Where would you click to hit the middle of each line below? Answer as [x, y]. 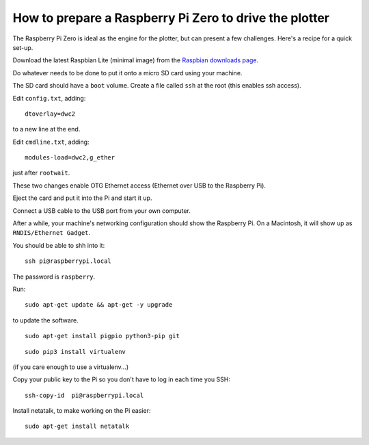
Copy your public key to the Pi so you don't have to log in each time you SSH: [121, 379]
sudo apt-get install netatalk [77, 427]
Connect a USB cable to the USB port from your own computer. [102, 211]
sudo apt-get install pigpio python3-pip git [102, 336]
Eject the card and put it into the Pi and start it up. [82, 198]
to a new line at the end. [46, 129]
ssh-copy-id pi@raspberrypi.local [84, 395]
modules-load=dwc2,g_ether [70, 158]
